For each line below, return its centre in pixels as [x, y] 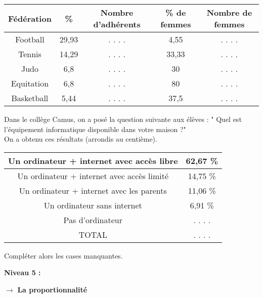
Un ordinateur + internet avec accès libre [93, 160]
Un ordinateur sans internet [93, 205]
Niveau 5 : [23, 272]
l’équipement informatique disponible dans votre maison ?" [95, 129]
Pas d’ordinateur [93, 220]
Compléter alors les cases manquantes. [63, 255]
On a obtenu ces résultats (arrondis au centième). [81, 139]
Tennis [30, 54]
